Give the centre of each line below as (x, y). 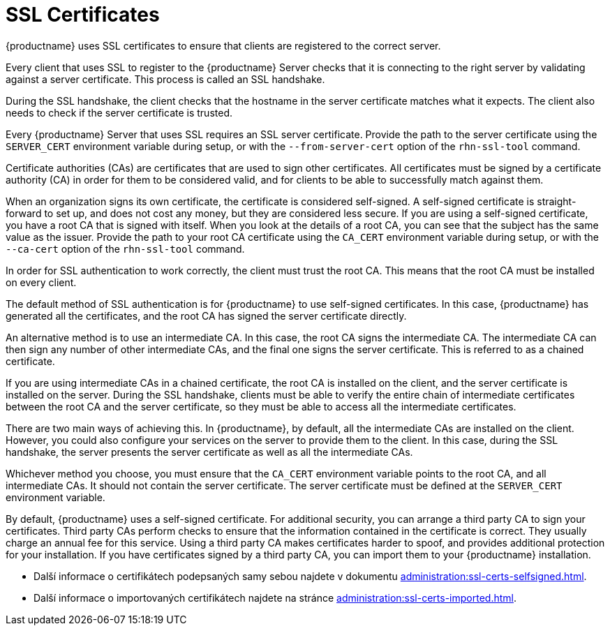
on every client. (41, 282)
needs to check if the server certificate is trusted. (119, 112)
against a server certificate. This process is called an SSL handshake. (165, 79)
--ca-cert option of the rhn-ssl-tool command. (125, 248)
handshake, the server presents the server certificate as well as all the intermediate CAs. (209, 452)
